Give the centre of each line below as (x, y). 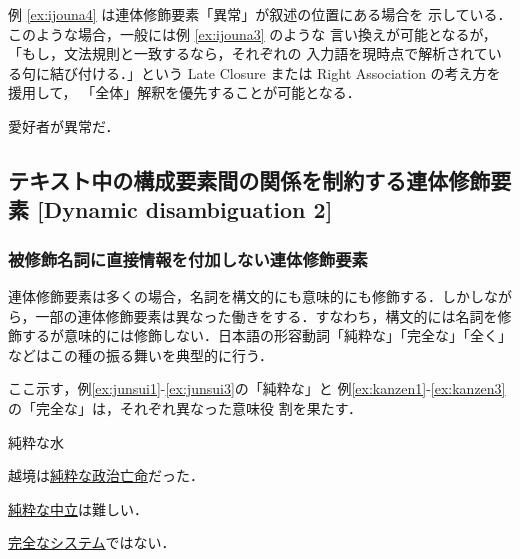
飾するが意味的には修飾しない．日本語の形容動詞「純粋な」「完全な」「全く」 (260, 335)
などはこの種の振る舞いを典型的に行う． (140, 354)
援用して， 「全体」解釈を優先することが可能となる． (184, 92)
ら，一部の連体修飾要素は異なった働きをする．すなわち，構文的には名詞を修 (260, 315)
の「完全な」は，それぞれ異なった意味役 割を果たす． (185, 407)
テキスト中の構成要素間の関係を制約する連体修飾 (249, 179)
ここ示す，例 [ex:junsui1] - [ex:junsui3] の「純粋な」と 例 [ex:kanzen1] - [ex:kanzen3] (257, 388)
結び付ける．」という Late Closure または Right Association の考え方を (275, 72)
